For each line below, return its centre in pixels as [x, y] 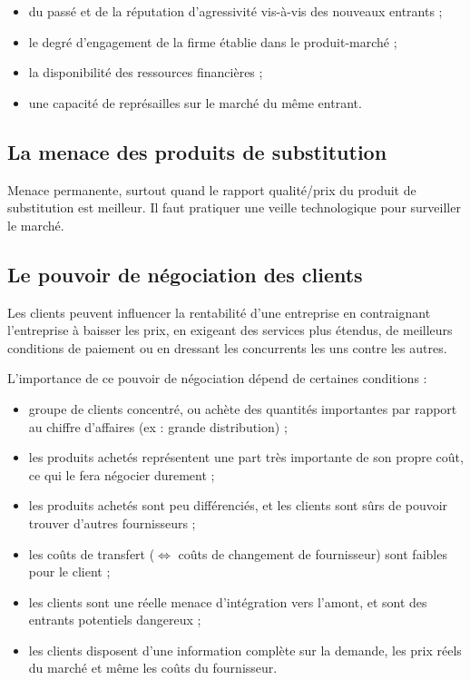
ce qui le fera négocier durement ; [122, 474]
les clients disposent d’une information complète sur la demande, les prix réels [245, 650]
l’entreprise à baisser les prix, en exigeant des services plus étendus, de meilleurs [230, 330]
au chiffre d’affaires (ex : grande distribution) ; [158, 426]
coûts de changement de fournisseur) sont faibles [313, 553]
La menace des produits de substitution [197, 151]
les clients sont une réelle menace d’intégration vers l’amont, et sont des [228, 601]
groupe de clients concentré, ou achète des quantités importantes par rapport [243, 408]
